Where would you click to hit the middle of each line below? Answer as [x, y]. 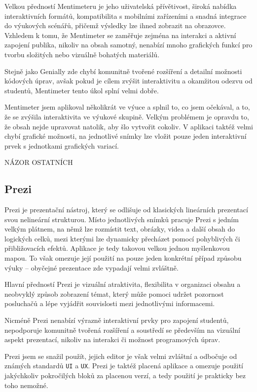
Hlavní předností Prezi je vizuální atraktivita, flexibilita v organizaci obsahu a [123, 284]
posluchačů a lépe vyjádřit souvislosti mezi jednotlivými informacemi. [110, 303]
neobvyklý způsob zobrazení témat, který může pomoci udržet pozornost [114, 294]
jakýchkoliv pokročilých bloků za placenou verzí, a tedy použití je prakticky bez [125, 375]
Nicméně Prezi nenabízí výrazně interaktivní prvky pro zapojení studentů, [117, 320]
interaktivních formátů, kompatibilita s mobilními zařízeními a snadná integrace [126, 16]
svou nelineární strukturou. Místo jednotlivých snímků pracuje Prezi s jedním [122, 219]
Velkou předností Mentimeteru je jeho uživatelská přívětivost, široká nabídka [121, 6]
